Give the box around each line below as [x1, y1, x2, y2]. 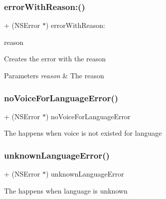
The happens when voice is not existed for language [4, 128, 162, 138]
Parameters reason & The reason [4, 70, 104, 80]
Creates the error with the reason [4, 53, 106, 64]
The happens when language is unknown [4, 185, 128, 196]
